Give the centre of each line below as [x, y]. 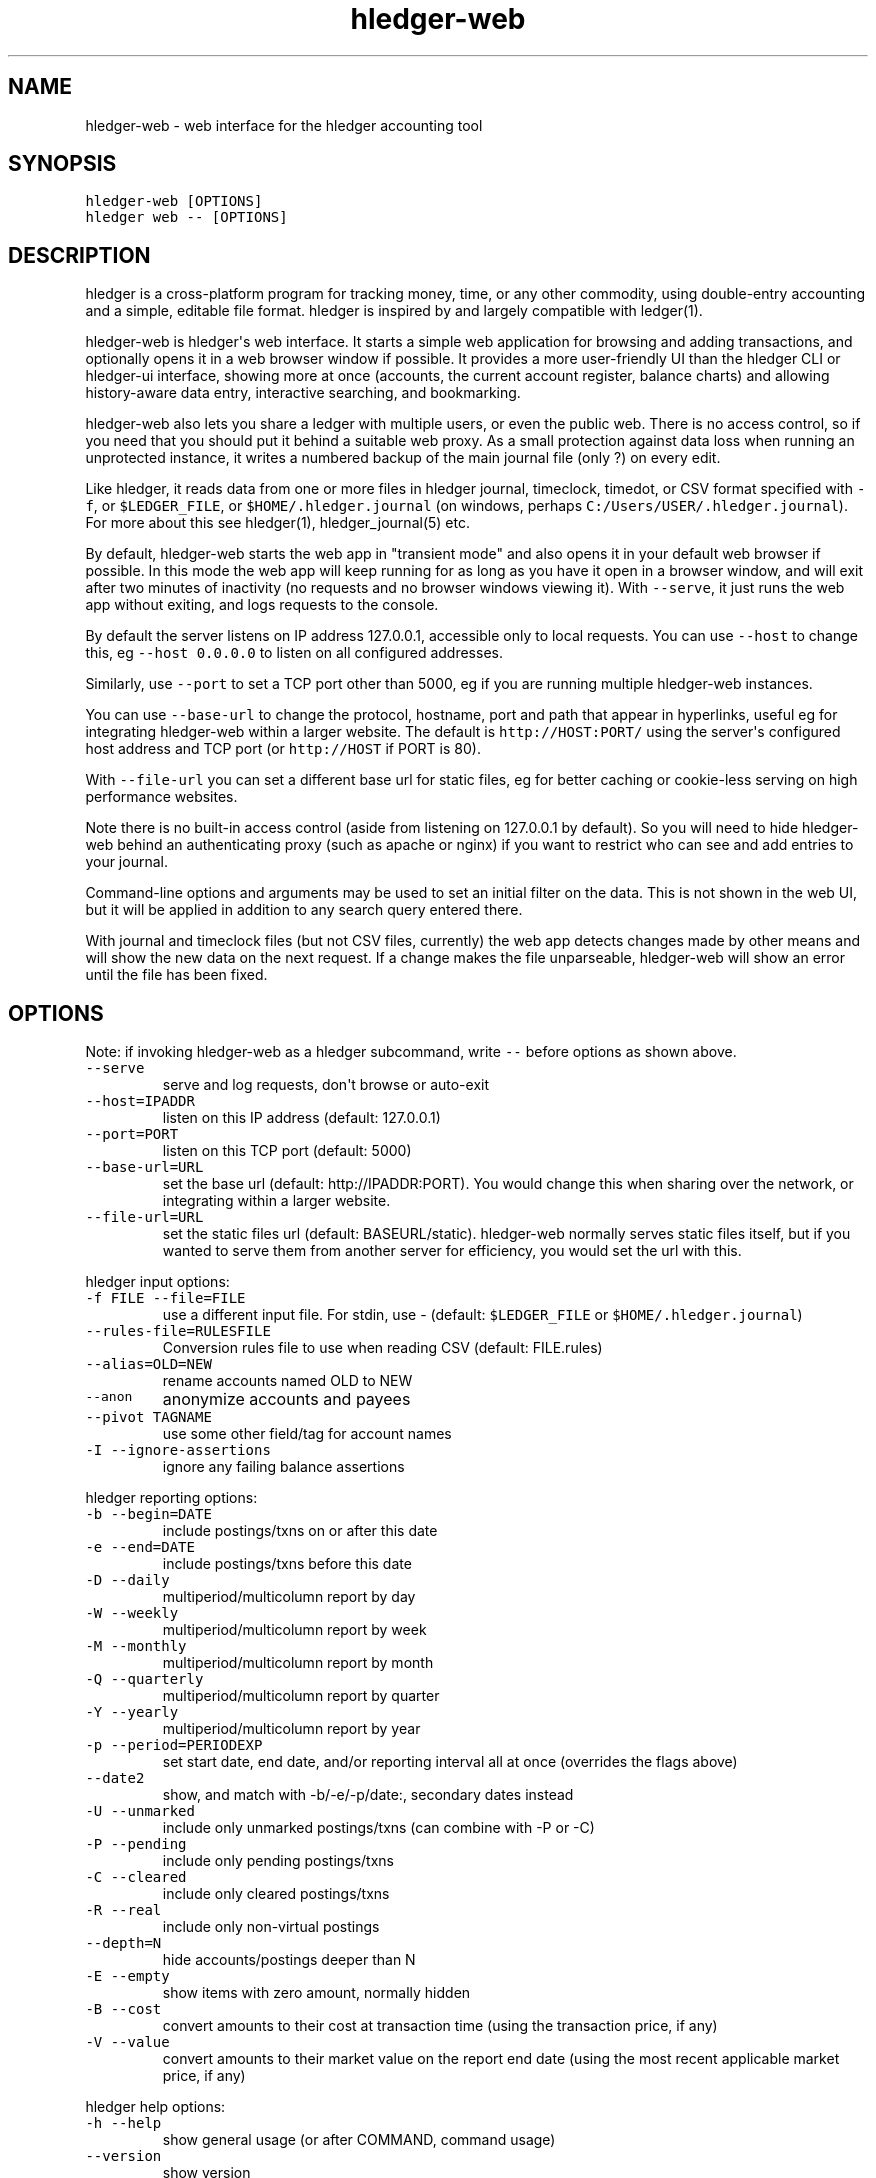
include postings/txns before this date [287, 1564]
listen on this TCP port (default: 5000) [287, 1151]
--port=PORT [132, 1134]
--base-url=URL [144, 1167]
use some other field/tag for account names [307, 1434]
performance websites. [161, 797]
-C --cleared [136, 1877]
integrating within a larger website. [276, 1201]
